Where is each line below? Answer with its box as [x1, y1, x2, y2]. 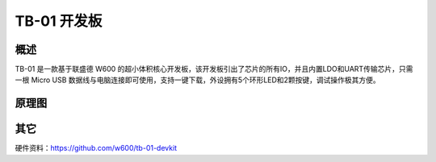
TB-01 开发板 [15, 12, 103, 30]
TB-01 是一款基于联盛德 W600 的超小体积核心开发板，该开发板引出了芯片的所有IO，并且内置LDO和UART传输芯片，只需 [15, 64, 413, 74]
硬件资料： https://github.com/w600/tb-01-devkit [15, 143, 178, 153]
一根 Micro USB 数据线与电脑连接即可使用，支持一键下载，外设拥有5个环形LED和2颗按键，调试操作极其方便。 [15, 75, 381, 85]
